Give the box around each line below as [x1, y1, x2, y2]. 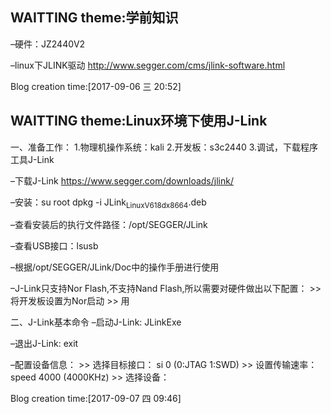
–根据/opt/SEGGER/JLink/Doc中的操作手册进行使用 [10, 261, 220, 273]
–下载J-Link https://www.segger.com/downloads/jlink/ [10, 174, 234, 187]
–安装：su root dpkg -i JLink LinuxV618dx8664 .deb [10, 196, 207, 210]
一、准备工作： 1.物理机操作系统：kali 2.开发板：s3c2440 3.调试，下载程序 [10, 141, 319, 153]
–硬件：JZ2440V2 [10, 38, 86, 50]
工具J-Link [10, 153, 55, 165]
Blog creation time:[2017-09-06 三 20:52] [10, 80, 182, 92]
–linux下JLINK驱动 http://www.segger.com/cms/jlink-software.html [10, 59, 286, 71]
